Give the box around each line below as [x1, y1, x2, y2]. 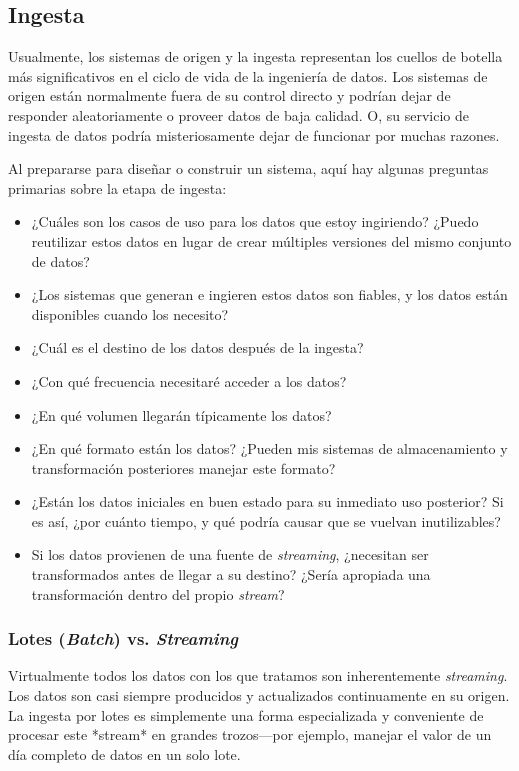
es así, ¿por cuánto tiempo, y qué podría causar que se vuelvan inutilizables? [31, 510, 501, 531]
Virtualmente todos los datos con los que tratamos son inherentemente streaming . [8, 665, 508, 686]
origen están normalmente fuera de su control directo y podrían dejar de [8, 85, 451, 106]
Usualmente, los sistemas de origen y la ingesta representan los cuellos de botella [8, 46, 503, 67]
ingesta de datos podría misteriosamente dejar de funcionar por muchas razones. [8, 124, 500, 145]
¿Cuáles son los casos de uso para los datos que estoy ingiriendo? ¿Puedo [31, 211, 479, 232]
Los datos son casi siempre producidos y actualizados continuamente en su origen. [8, 685, 510, 706]
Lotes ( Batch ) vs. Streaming [8, 626, 239, 651]
